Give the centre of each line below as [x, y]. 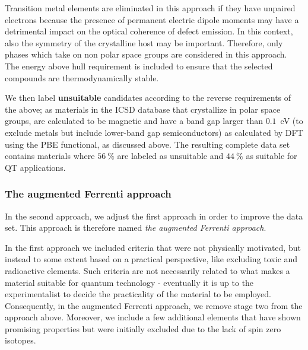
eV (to [292, 121]
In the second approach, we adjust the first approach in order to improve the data [154, 216]
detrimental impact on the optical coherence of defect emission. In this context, [149, 31]
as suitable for [272, 156]
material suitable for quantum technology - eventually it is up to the [129, 282]
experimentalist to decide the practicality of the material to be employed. [138, 294]
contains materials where [50, 156]
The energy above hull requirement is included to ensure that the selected [139, 66]
